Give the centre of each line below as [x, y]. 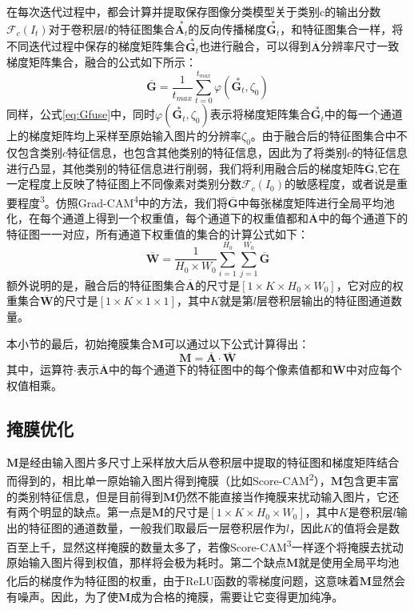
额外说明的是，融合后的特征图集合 [96, 285]
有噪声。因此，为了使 [62, 596]
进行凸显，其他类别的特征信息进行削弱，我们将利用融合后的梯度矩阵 [185, 168]
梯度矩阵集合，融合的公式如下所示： [102, 62]
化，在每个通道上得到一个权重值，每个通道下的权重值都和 [157, 218]
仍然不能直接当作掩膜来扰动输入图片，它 [282, 496]
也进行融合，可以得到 [255, 46]
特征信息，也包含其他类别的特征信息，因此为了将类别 [207, 152]
